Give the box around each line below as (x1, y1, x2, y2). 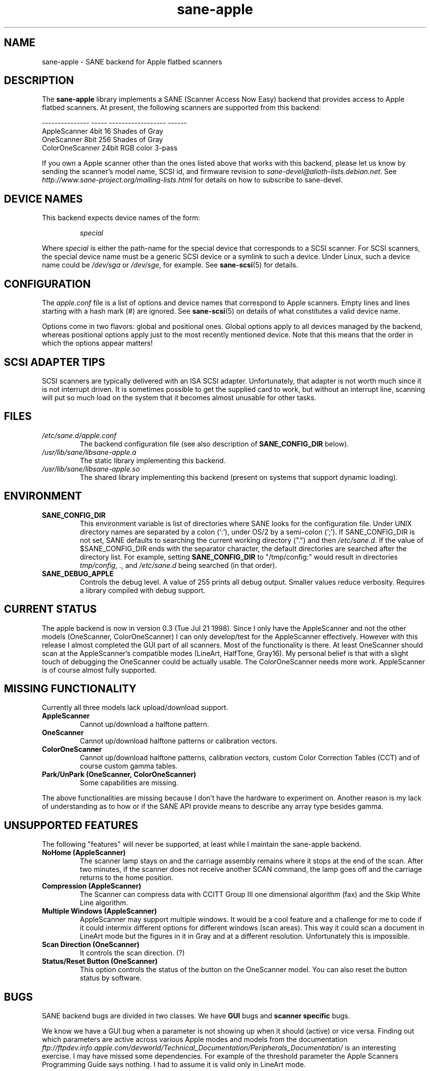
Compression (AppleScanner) (42, 882, 141, 891)
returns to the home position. (80, 873, 174, 882)
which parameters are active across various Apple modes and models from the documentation (42, 1035, 348, 1044)
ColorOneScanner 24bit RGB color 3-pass (42, 144, 178, 152)
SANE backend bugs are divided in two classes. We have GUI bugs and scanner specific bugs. (42, 1011, 350, 1020)
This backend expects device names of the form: (42, 213, 200, 222)
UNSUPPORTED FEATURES (4, 819, 138, 832)
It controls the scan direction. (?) (80, 949, 185, 957)
